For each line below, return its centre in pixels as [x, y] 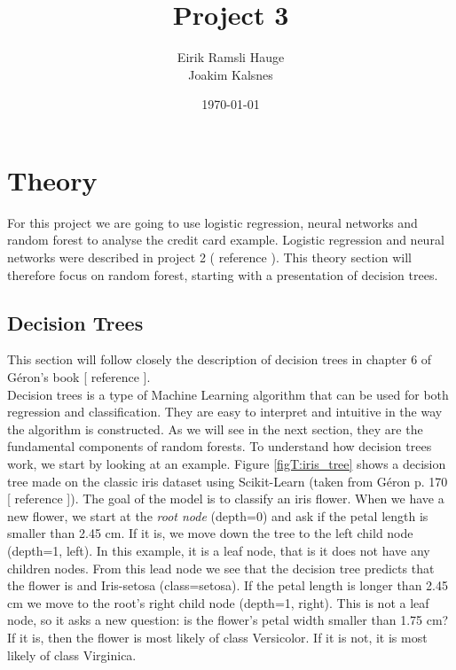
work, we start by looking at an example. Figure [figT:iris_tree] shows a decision [227, 463]
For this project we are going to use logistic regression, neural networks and [212, 222]
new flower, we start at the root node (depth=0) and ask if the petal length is [218, 515]
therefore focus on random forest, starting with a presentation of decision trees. [223, 274]
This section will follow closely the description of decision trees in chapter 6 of [220, 359]
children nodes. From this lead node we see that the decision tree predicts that [221, 568]
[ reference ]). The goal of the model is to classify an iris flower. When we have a [226, 499]
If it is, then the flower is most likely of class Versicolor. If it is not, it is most [217, 637]
